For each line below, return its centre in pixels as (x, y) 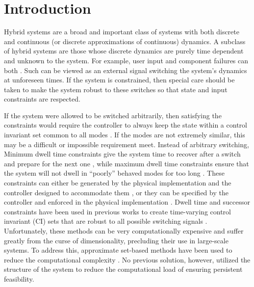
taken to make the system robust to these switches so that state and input (116, 89)
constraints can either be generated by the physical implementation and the (118, 183)
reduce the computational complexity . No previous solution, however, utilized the (127, 259)
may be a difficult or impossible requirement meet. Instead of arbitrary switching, (127, 144)
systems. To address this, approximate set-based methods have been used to (118, 250)
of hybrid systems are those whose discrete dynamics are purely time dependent (124, 51)
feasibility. (19, 278)
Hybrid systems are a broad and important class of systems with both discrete (122, 32)
